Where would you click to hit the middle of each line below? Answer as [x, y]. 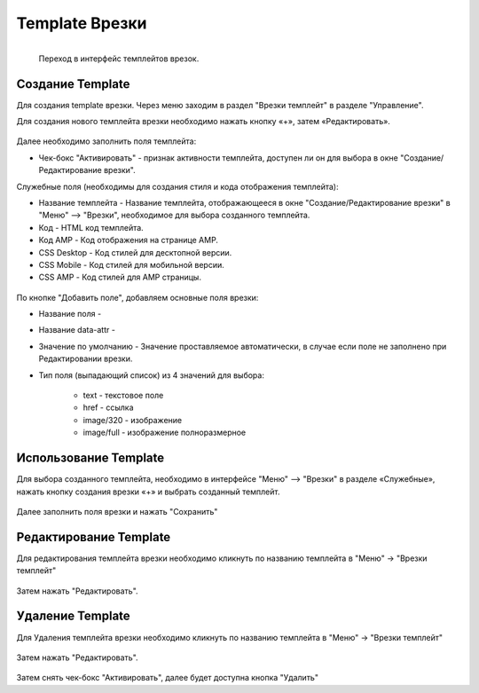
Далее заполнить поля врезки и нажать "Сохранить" [117, 511]
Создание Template [73, 84]
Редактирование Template [94, 537]
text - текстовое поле [123, 396]
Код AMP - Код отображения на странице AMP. [129, 240]
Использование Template [90, 458]
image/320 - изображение [132, 420]
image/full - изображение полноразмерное [165, 433]
